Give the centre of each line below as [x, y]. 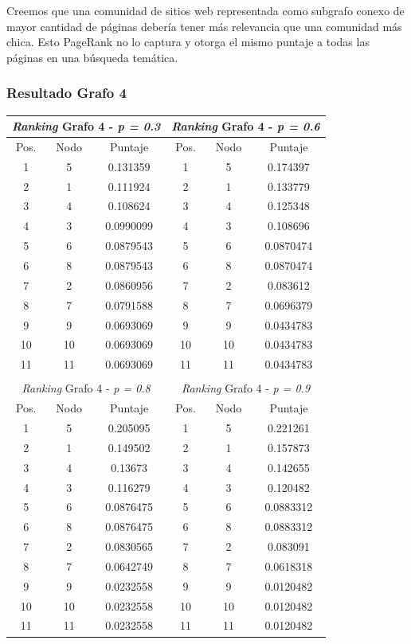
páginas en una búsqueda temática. [92, 57]
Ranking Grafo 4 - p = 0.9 [246, 388]
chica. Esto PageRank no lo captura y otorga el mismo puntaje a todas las [188, 42]
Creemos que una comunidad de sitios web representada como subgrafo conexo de [205, 10]
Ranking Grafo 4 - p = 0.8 [86, 388]
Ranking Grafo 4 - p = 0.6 [246, 126]
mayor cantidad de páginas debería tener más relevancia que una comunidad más [204, 26]
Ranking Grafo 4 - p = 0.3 [86, 126]
